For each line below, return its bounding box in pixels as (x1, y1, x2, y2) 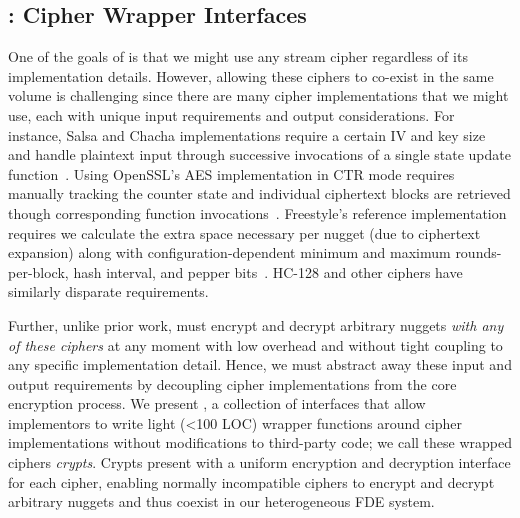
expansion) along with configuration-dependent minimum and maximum (8, 242, 451, 263)
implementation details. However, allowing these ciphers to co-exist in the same (8, 65, 494, 86)
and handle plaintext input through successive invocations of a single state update (8, 144, 511, 165)
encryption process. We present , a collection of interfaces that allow (8, 393, 426, 414)
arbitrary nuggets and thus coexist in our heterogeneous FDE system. (8, 491, 435, 512)
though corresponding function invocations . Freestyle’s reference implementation (8, 202, 507, 223)
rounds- (455, 242, 502, 263)
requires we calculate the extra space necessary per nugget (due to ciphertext (8, 222, 481, 243)
